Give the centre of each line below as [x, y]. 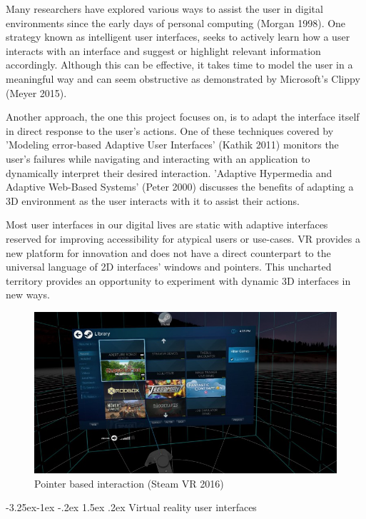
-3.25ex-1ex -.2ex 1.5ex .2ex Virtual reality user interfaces [131, 507]
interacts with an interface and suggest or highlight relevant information [163, 50]
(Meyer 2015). [36, 92]
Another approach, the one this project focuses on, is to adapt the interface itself [183, 117]
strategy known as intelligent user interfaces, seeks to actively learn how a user [178, 37]
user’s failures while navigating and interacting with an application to [158, 158]
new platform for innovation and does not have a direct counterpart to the [168, 252]
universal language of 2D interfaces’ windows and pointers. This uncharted [169, 267]
